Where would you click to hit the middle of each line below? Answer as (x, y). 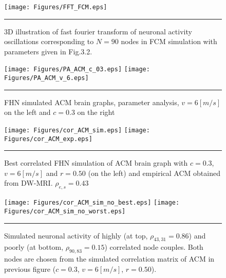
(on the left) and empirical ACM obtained (154, 173)
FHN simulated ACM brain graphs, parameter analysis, (92, 102)
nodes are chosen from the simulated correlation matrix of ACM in (109, 259)
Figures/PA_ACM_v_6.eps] (46, 78)
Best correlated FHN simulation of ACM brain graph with (96, 163)
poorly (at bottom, (34, 247)
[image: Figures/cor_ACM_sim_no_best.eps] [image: (92, 203)
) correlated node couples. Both (154, 247)
